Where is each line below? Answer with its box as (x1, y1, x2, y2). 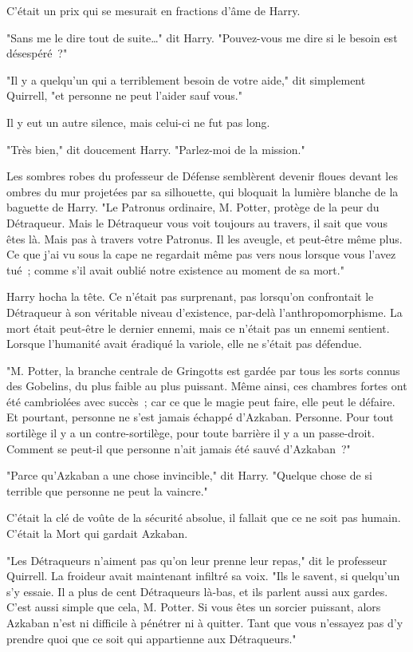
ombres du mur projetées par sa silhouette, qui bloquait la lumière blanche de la (6, 183, 399, 200)
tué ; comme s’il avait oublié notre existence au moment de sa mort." (6, 261, 344, 278)
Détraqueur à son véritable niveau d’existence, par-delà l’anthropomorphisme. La (6, 303, 403, 320)
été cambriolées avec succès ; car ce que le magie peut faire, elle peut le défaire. (6, 393, 395, 409)
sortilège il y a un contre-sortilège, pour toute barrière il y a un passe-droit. (6, 425, 375, 441)
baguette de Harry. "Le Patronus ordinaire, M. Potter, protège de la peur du (6, 199, 380, 215)
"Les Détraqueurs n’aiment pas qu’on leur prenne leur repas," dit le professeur (6, 551, 387, 568)
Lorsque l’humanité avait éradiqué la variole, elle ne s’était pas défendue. (6, 335, 362, 352)
